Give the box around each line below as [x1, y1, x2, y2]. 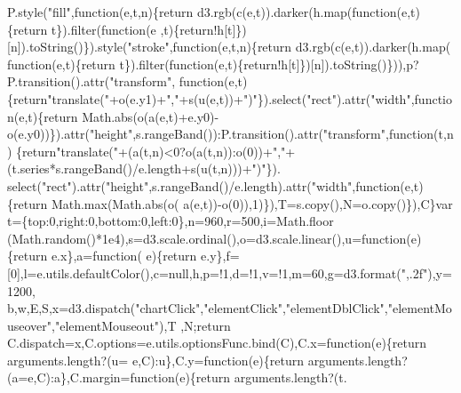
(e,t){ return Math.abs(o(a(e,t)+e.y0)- [13, 107, 219, 125]
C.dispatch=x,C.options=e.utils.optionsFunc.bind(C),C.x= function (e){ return [7, 333, 427, 352]
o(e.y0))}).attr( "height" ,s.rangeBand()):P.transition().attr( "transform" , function [7, 124, 434, 143]
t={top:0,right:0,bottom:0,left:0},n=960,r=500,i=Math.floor [7, 212, 334, 230]
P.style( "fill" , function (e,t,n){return [7, 3, 194, 20]
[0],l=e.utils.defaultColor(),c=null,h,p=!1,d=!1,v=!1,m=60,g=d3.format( [7, 263, 401, 282]
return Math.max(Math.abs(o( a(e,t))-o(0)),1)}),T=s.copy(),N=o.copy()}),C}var [13, 194, 453, 213]
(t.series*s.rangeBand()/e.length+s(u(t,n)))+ [7, 159, 252, 178]
